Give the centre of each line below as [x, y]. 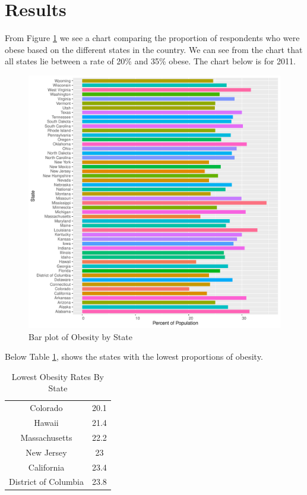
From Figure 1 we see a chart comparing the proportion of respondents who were [152, 38]
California [46, 467]
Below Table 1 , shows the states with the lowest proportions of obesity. [134, 357]
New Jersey [46, 452]
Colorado [46, 408]
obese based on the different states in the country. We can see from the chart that [154, 49]
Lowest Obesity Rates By [58, 376]
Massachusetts [46, 437]
